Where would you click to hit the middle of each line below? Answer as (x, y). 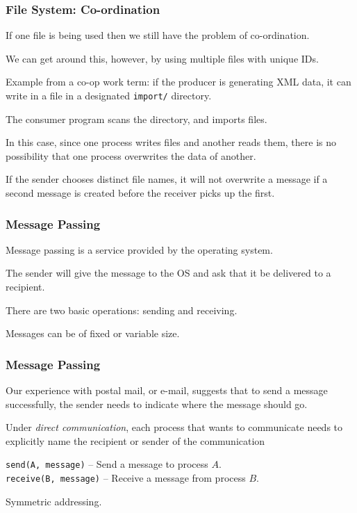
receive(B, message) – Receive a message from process (126, 478)
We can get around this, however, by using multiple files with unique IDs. (162, 58)
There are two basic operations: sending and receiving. (122, 310)
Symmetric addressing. (54, 501)
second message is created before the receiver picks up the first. (140, 193)
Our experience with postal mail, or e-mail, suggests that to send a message (167, 390)
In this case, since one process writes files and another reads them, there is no (171, 142)
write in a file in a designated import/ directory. (109, 95)
